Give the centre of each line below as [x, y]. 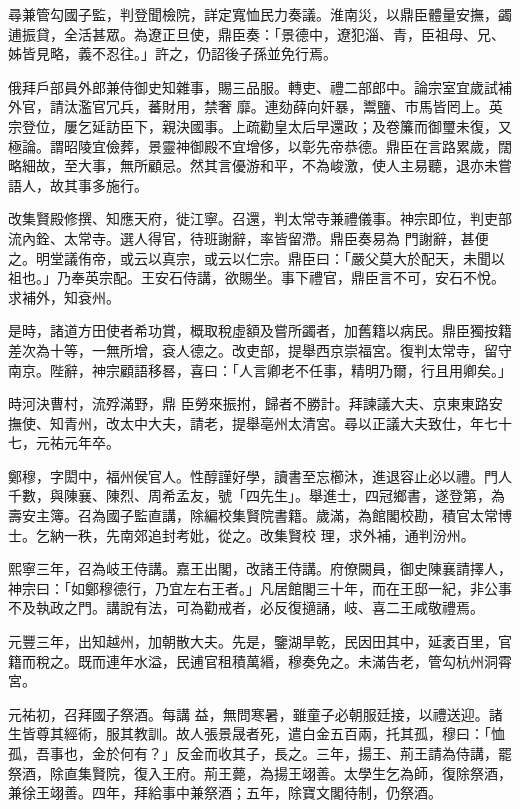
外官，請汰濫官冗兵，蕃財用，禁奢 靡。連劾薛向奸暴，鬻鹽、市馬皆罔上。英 [255, 106]
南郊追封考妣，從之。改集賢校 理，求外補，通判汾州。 [297, 534]
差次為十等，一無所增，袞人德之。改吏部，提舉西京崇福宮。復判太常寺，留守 [260, 349]
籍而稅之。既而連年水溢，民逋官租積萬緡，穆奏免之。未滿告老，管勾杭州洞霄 [260, 660]
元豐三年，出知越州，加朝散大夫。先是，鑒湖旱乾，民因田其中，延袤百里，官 [260, 641]
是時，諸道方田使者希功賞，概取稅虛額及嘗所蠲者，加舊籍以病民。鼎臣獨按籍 [260, 330]
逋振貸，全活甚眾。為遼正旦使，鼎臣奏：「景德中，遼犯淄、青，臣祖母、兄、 [256, 33]
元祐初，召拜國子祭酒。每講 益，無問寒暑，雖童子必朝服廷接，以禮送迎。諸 [255, 713]
